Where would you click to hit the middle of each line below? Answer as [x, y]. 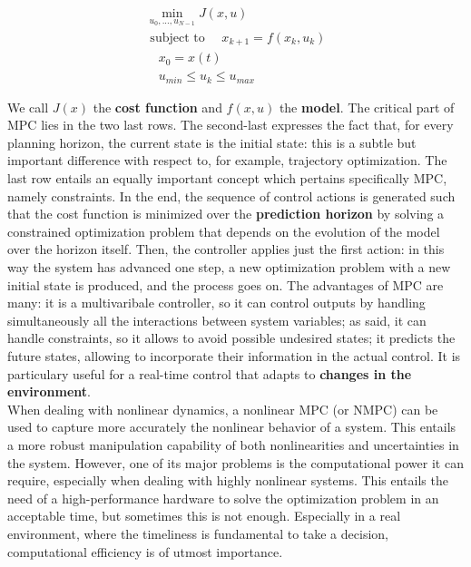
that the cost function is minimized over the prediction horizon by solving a [226, 214]
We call [28, 107]
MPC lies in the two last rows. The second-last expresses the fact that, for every [231, 125]
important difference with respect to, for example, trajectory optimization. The [227, 160]
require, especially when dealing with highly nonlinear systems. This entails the [228, 480]
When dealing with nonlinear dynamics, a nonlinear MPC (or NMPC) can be [223, 409]
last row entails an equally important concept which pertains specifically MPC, [227, 178]
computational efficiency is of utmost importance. [145, 551]
